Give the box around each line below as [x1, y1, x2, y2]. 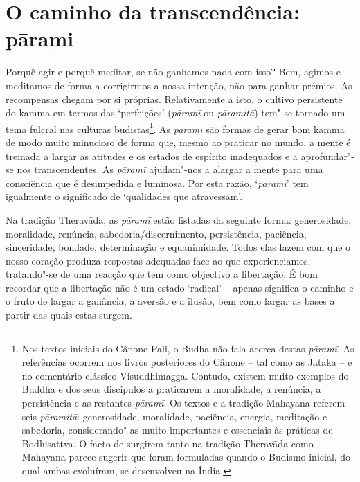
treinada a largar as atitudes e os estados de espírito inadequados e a [6, 148, 298, 163]
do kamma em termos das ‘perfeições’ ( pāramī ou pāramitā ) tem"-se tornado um [6, 105, 345, 120]
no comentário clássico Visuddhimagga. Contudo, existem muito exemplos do [21, 368, 349, 382]
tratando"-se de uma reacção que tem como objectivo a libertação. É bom [6, 267, 318, 281]
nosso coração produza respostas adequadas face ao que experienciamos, [6, 253, 311, 267]
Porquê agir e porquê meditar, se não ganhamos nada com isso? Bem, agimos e [6, 64, 341, 79]
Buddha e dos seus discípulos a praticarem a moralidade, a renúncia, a [21, 382, 321, 396]
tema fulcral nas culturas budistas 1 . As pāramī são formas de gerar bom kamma [6, 119, 345, 136]
